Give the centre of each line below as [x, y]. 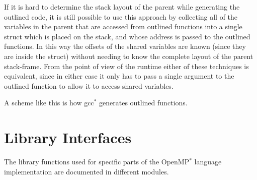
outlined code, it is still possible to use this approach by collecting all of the [121, 16]
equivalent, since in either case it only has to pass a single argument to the [119, 76]
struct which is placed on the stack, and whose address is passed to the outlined [127, 36]
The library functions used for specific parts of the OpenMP [97, 162]
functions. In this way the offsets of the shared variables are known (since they [125, 46]
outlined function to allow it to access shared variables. [89, 85]
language [208, 162]
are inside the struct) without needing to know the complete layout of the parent [129, 56]
